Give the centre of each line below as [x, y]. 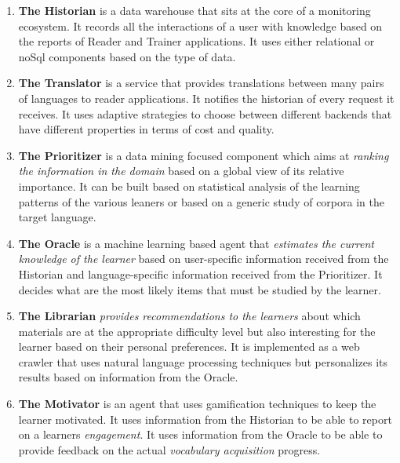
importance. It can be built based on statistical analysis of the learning [189, 186]
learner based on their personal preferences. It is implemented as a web [189, 346]
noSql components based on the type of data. [127, 56]
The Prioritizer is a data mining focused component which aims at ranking [204, 155]
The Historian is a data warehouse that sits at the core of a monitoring [195, 10]
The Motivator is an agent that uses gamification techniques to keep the [197, 404]
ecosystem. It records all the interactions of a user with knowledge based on [200, 26]
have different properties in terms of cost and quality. [146, 129]
